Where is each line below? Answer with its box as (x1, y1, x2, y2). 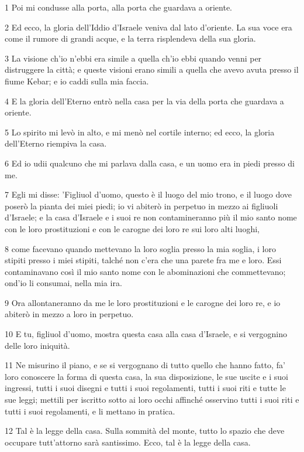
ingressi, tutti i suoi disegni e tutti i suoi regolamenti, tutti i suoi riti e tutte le (5, 382, 286, 394)
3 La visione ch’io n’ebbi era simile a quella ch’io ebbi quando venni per (5, 52, 262, 64)
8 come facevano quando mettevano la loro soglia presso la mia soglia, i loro (5, 242, 276, 254)
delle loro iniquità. (5, 339, 70, 351)
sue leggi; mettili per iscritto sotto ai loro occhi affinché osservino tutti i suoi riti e (5, 393, 299, 406)
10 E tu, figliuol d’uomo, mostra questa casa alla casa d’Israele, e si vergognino (5, 328, 287, 340)
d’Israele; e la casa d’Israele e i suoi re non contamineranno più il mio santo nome (5, 211, 297, 223)
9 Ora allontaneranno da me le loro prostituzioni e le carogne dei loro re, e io (5, 296, 281, 308)
